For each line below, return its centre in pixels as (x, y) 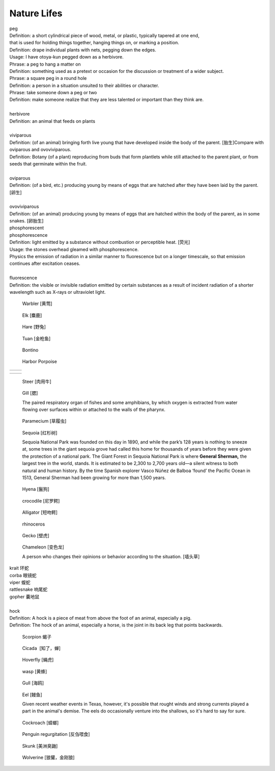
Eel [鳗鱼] (32, 695)
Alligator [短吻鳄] (40, 512)
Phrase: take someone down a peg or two (53, 93)
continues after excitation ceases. (45, 264)
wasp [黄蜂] (35, 671)
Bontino (30, 350)
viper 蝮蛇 (20, 582)
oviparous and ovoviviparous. (40, 150)
